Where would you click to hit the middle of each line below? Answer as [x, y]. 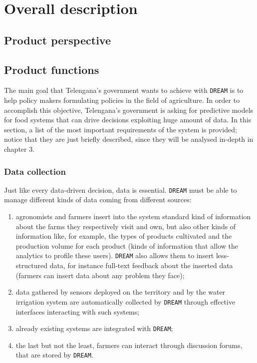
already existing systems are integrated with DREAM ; [94, 328]
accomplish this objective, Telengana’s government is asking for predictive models [129, 110]
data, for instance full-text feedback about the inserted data [141, 265]
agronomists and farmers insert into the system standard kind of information [133, 216]
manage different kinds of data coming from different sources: [98, 199]
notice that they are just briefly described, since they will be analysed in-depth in [129, 139]
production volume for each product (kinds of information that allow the [127, 245]
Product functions [52, 69]
